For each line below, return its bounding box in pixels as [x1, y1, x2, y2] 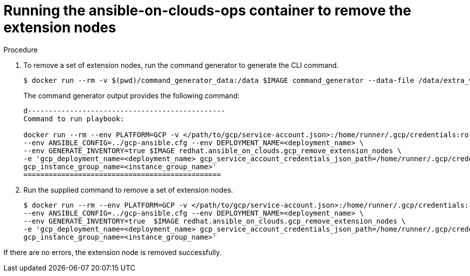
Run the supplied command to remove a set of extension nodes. [23, 185, 233, 194]
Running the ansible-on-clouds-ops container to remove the [3, 2, 411, 19]
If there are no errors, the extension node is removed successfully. [3, 248, 222, 257]
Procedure [3, 45, 38, 54]
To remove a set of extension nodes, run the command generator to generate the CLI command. [23, 60, 339, 69]
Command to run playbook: [23, 114, 125, 123]
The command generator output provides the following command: [23, 91, 240, 100]
